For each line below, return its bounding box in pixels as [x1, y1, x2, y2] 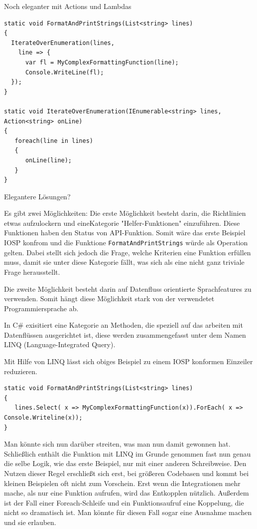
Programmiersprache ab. [4, 303, 79, 313]
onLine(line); [25, 156, 72, 164]
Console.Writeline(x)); [4, 414, 83, 422]
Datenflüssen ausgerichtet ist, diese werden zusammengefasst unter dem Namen [4, 329, 246, 340]
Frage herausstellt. [4, 266, 60, 277]
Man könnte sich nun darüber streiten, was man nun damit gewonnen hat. [4, 439, 231, 449]
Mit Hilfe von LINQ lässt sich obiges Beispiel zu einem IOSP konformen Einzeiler [4, 356, 253, 367]
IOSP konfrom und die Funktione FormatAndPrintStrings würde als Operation [4, 237, 248, 248]
